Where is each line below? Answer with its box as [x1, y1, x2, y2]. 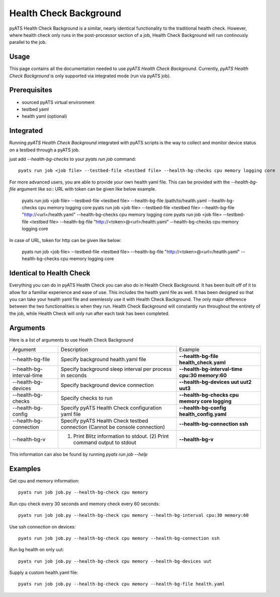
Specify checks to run [60, 395, 113, 402]
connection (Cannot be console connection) [60, 424, 165, 431]
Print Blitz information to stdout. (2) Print [73, 433, 169, 440]
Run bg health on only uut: [9, 547, 64, 553]
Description [60, 346, 88, 353]
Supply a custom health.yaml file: [9, 570, 78, 576]
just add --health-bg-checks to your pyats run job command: [9, 156, 136, 162]
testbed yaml [22, 106, 49, 112]
